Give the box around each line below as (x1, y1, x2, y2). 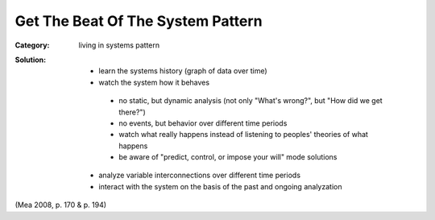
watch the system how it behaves (98, 77, 209, 87)
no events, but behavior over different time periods (118, 118, 288, 128)
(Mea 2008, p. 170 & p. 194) (14, 200, 107, 210)
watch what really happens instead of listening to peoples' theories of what (118, 130, 368, 139)
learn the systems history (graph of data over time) (98, 66, 267, 76)
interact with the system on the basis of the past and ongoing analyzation (98, 181, 342, 191)
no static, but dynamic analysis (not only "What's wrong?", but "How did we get (118, 96, 383, 106)
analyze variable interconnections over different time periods (98, 170, 301, 181)
